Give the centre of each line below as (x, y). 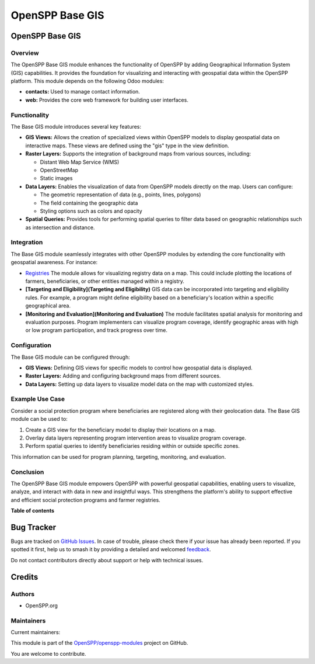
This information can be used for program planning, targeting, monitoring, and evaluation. (118, 456)
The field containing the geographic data (89, 203)
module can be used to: (39, 419)
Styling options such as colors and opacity (91, 211)
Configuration (31, 345)
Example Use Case (38, 399)
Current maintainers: (36, 632)
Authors (23, 594)
